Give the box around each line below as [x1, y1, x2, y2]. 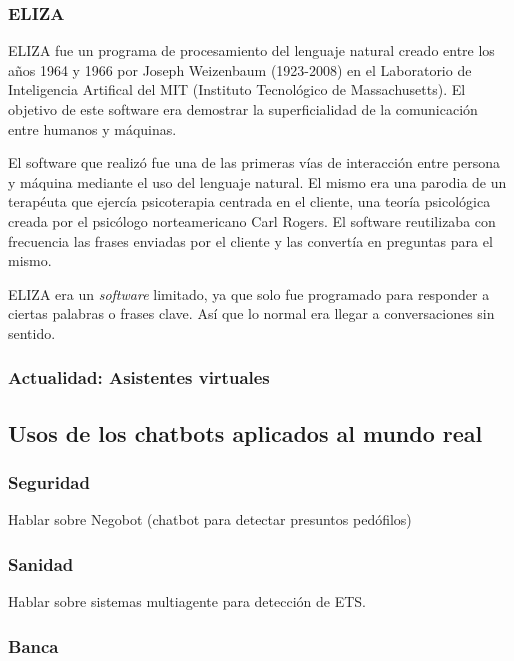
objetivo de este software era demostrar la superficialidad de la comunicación [8, 99, 478, 119]
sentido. [8, 322, 56, 343]
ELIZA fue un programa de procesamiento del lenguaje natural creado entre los [8, 40, 495, 61]
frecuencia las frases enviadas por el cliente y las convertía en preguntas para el [8, 230, 493, 251]
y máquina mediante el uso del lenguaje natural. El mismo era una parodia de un [8, 171, 507, 192]
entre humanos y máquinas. [8, 118, 177, 139]
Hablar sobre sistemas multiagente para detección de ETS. [8, 591, 366, 612]
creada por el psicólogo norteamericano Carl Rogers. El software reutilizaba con [8, 210, 496, 231]
